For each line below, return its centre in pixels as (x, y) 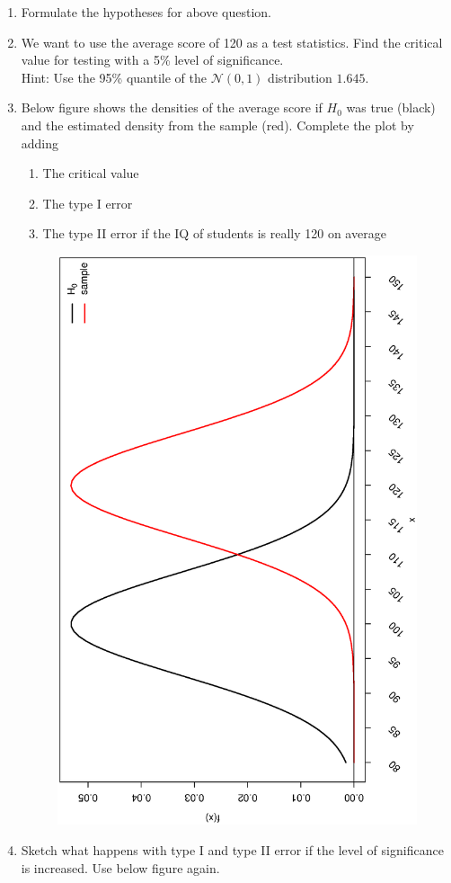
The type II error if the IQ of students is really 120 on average (214, 233)
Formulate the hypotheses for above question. (146, 12)
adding (40, 143)
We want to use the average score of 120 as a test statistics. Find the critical (232, 42)
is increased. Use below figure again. (120, 867)
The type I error (88, 203)
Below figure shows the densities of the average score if (172, 107)
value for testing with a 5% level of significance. (152, 60)
